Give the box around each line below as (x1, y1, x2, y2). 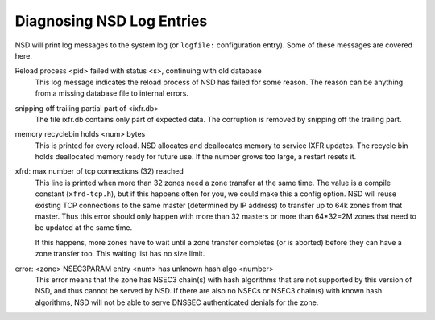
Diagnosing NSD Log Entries (14, 12, 208, 30)
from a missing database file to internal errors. (35, 88, 189, 98)
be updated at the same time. (35, 223, 133, 232)
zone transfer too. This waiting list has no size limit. (35, 249, 205, 259)
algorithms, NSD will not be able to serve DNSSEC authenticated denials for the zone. (35, 297, 319, 307)
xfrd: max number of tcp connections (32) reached (14, 166, 184, 176)
